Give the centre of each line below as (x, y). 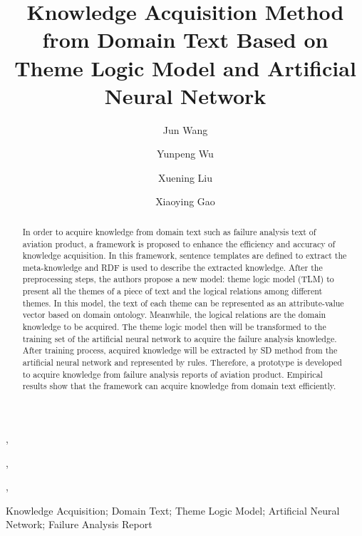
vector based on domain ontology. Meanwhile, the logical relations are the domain (174, 315)
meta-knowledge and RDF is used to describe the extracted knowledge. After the (172, 267)
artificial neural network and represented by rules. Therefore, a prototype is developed (182, 362)
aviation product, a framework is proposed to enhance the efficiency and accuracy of (179, 243)
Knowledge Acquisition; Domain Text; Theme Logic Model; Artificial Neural (173, 510)
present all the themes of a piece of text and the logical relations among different (172, 291)
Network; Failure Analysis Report (79, 524)
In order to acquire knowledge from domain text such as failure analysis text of (169, 231)
